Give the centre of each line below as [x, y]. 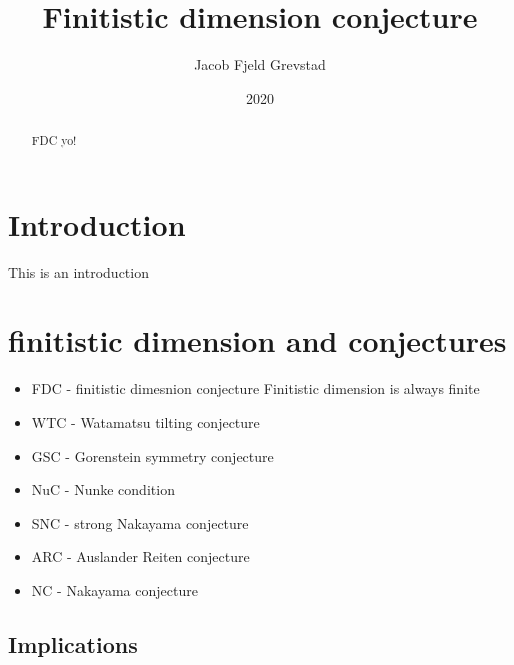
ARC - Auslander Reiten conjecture [140, 556]
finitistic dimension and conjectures [257, 340]
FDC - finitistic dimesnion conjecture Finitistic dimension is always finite [255, 388]
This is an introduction [78, 271]
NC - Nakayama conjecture [114, 589]
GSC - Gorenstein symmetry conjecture [152, 455]
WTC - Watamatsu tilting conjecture [145, 422]
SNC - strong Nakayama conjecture [140, 522]
